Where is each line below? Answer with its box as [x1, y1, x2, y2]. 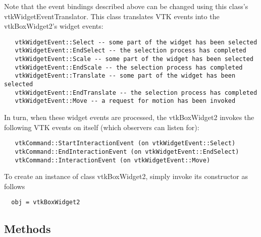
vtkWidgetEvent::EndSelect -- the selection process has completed [15, 47, 246, 54]
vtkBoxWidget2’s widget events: [4, 21, 103, 31]
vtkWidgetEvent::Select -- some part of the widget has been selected [15, 38, 257, 46]
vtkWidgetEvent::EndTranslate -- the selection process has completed [15, 89, 257, 96]
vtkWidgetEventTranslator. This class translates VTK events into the [4, 11, 220, 21]
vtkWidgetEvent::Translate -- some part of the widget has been [15, 72, 236, 80]
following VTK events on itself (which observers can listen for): [4, 122, 199, 132]
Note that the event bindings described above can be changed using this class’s [4, 1, 248, 11]
